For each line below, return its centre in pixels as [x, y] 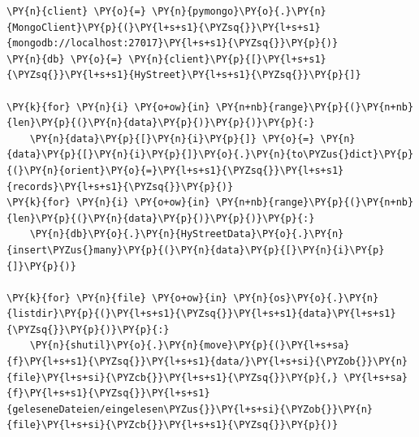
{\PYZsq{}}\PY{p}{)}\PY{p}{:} [88, 329]
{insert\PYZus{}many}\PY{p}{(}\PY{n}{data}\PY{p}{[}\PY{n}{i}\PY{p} [196, 250]
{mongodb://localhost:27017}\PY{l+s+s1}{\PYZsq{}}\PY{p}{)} [173, 43]
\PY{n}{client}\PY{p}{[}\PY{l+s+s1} [227, 59]
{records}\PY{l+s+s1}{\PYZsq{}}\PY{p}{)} [120, 186]
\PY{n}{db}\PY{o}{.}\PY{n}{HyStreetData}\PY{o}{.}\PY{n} [187, 234]
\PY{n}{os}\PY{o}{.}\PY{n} [306, 298]
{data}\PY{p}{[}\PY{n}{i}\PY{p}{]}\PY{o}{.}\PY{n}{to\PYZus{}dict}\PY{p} [210, 155]
